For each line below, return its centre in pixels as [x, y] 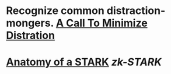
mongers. [30, 23]
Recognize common [55, 11]
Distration [31, 36]
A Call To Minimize [102, 23]
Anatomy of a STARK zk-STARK [84, 62]
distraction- [136, 11]
